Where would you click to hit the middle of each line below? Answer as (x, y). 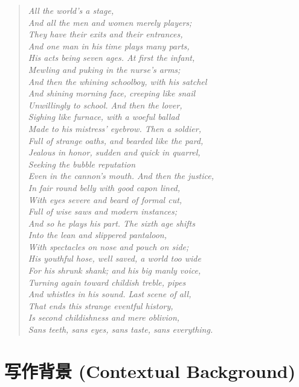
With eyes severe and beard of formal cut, (105, 199)
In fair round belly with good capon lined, (104, 187)
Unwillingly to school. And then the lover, (105, 105)
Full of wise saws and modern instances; (102, 211)
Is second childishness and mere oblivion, (104, 317)
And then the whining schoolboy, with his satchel (117, 81)
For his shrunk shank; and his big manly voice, (114, 270)
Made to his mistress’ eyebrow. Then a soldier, (114, 128)
